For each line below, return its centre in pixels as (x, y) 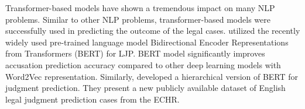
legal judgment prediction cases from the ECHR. (92, 99)
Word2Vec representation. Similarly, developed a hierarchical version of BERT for (152, 76)
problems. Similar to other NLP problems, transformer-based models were (138, 19)
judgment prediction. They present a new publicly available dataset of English (145, 88)
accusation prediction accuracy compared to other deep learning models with (143, 64)
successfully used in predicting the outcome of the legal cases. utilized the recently (153, 31)
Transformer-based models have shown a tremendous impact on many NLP (140, 8)
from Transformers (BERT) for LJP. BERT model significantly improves (135, 53)
